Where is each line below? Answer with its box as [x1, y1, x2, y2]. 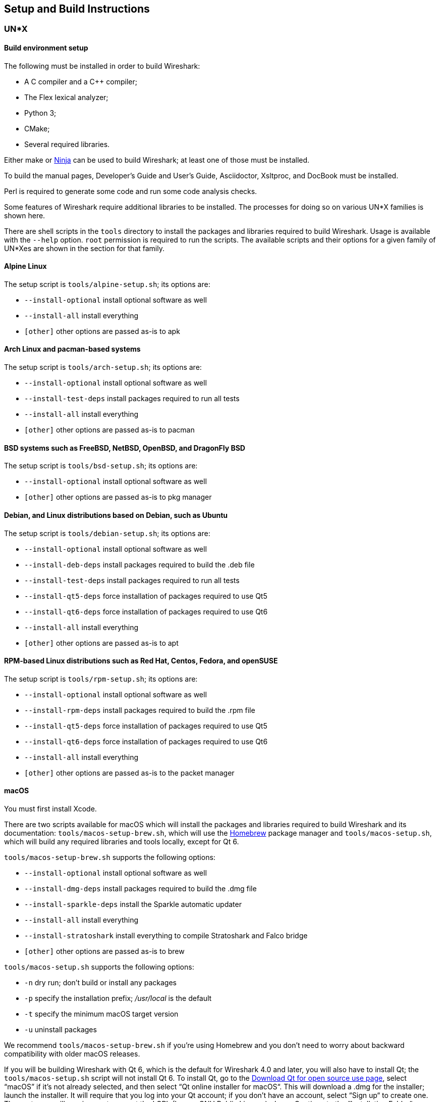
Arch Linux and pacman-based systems [4, 345, 141, 354]
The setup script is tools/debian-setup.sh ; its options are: [4, 529, 210, 538]
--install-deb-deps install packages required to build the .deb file [24, 560, 255, 569]
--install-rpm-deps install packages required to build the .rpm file [24, 705, 255, 714]
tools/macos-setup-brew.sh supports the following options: [4, 852, 215, 861]
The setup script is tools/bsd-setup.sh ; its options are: [4, 461, 198, 470]
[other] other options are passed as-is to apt [24, 638, 179, 647]
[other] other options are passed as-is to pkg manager [24, 493, 212, 502]
